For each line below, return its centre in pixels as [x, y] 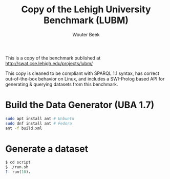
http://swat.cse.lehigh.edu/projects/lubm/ [49, 63]
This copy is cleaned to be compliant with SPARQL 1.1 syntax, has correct [82, 73]
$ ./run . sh [17, 167]
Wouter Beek [86, 34]
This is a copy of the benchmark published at [53, 58]
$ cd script [18, 163]
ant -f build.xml [24, 128]
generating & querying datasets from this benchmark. [62, 84]
